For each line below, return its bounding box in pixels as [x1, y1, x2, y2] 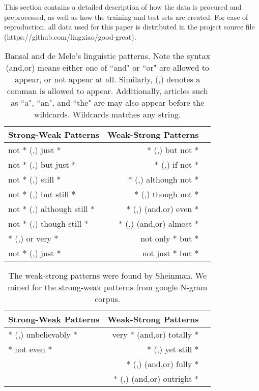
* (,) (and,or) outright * [113, 373, 199, 385]
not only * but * [140, 232, 199, 245]
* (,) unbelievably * [8, 328, 78, 341]
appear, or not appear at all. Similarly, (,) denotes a [15, 73, 200, 85]
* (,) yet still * [147, 343, 199, 355]
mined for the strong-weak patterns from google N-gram [8, 281, 208, 293]
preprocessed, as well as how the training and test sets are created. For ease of [4, 11, 248, 22]
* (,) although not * [128, 173, 199, 186]
